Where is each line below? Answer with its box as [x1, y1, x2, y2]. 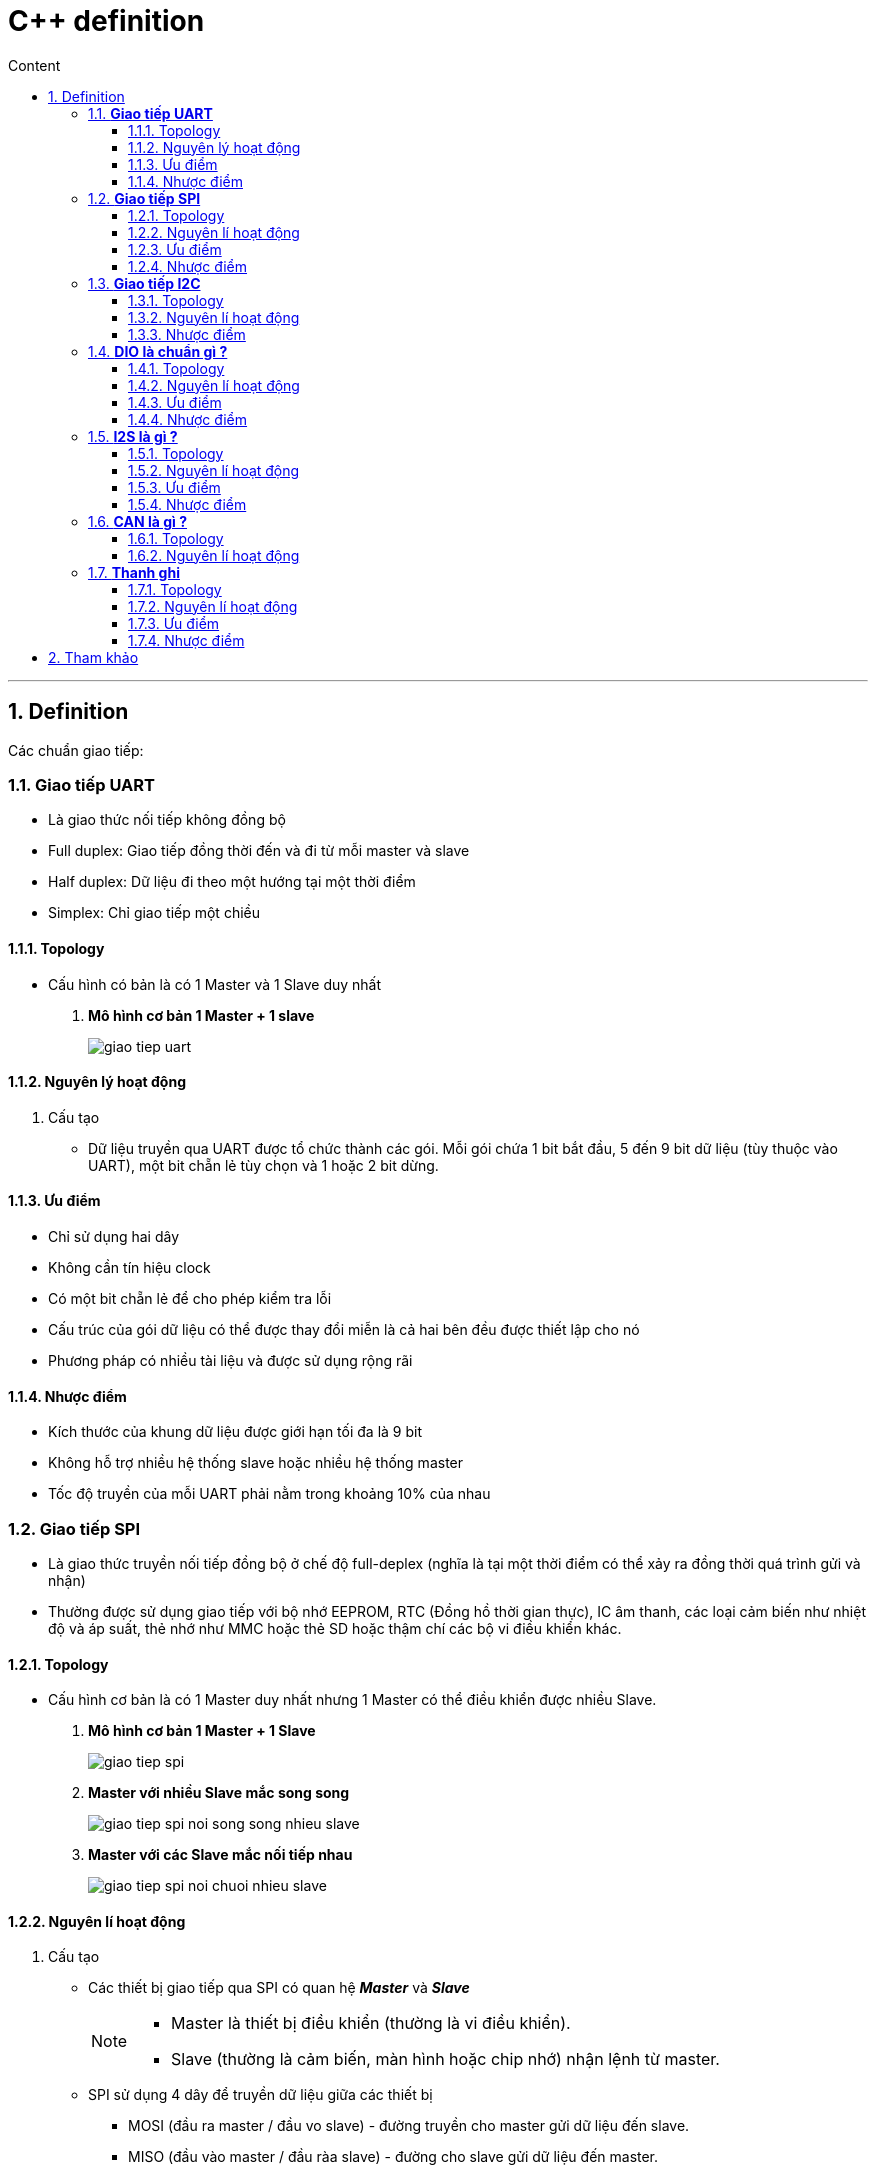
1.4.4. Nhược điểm [128, 410, 248, 428]
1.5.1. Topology [128, 444, 224, 462]
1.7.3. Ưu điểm [128, 614, 220, 632]
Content [8, 56, 61, 74]
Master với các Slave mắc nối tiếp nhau [88, 1846, 353, 1864]
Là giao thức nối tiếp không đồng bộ [48, 811, 286, 829]
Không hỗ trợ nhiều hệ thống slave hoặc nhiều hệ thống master [48, 1454, 464, 1472]
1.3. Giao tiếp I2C [88, 274, 201, 292]
